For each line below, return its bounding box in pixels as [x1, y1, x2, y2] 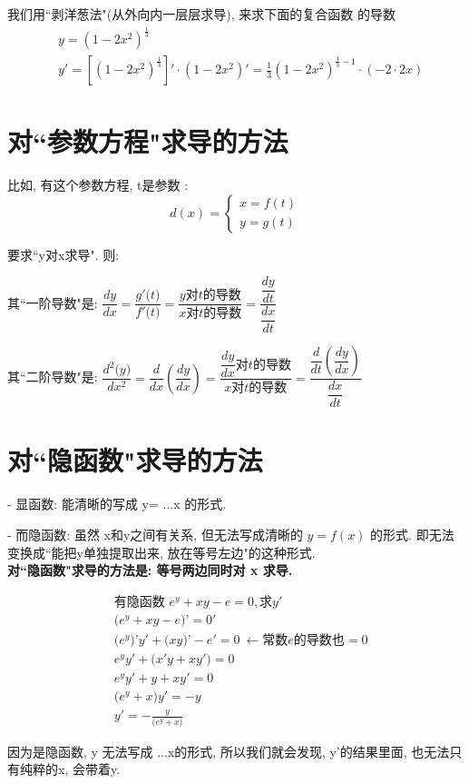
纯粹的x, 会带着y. [19, 759, 121, 779]
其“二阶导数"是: [7, 367, 98, 386]
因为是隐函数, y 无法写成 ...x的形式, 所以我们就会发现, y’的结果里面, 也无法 [7, 741, 450, 760]
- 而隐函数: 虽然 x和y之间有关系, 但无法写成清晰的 [7, 524, 303, 543]
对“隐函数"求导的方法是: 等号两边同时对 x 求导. [7, 561, 293, 580]
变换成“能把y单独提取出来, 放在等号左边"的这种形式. [7, 542, 316, 561]
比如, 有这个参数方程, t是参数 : [7, 175, 189, 194]
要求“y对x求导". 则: [7, 244, 120, 263]
